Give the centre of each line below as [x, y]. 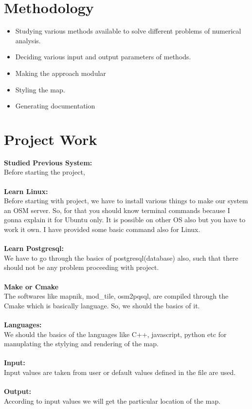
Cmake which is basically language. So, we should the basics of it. [102, 305]
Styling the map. [40, 89]
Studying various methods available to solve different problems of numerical [128, 31]
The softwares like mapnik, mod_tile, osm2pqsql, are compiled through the [116, 296]
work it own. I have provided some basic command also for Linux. [102, 229]
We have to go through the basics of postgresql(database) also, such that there [121, 258]
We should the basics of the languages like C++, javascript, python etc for [115, 334]
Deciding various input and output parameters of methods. [103, 57]
